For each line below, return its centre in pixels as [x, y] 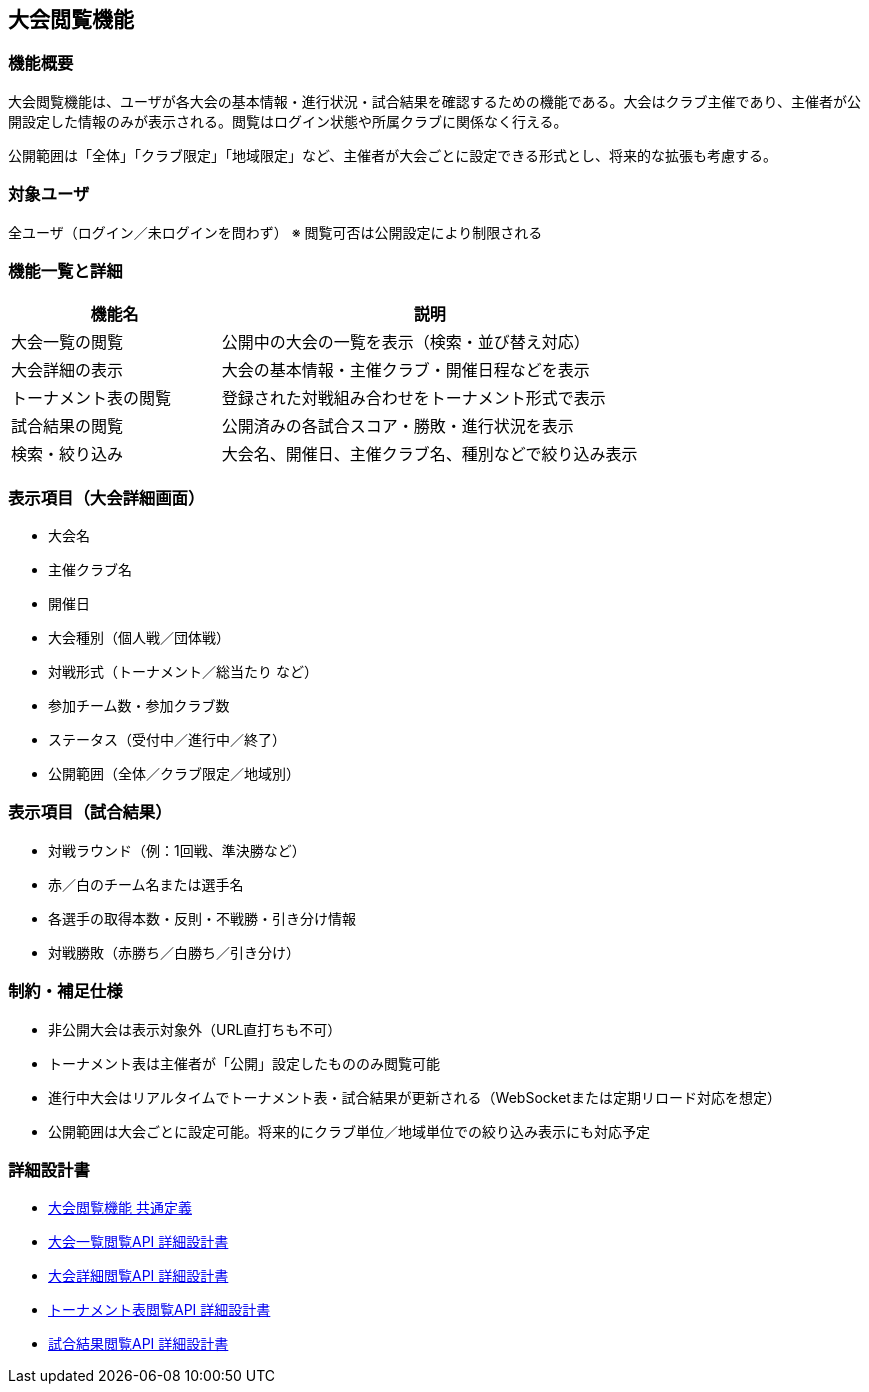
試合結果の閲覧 [67, 426]
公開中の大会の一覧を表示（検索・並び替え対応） [405, 342]
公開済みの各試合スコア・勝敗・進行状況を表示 [397, 426]
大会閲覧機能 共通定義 [120, 1208]
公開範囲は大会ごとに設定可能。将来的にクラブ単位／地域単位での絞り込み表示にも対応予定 [349, 1131]
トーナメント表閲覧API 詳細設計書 [159, 1310]
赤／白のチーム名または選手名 [146, 884]
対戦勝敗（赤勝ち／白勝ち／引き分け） [174, 952]
